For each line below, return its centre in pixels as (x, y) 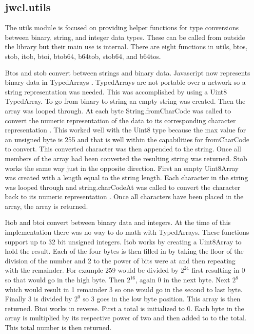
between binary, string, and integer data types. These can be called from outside (125, 37)
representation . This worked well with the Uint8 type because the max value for (126, 130)
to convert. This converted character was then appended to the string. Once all (123, 149)
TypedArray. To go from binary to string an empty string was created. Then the (125, 101)
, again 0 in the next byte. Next (183, 280)
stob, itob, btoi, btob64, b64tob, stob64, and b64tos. (83, 56)
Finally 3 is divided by (39, 299)
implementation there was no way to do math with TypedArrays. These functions (127, 232)
